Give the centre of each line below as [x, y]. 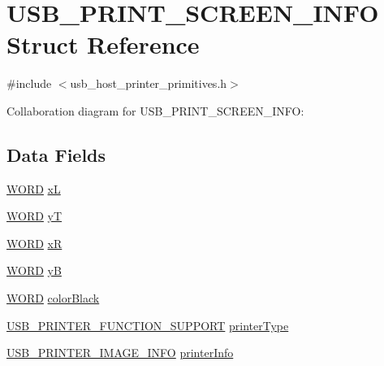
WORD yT [35, 216]
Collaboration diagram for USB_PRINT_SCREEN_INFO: [155, 110]
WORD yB [34, 270]
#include [29, 83]
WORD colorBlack [53, 298]
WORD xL [34, 188]
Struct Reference [103, 44]
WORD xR [35, 243]
